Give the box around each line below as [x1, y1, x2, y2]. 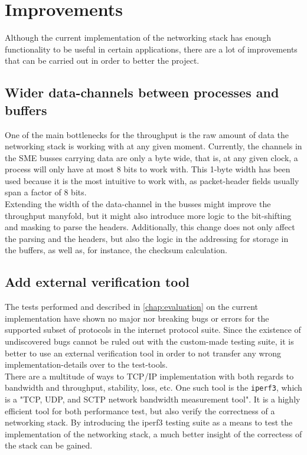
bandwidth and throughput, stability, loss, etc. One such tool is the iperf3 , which [5, 381, 302, 394]
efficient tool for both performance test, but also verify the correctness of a [5, 404, 275, 417]
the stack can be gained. [5, 439, 93, 451]
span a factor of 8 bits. [5, 186, 87, 198]
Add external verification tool [5, 273, 190, 291]
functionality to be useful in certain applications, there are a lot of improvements [5, 42, 298, 55]
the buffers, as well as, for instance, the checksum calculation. [5, 244, 227, 256]
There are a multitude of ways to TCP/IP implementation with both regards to [5, 369, 294, 382]
